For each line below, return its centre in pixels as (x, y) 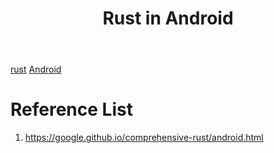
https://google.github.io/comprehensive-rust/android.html (144, 138)
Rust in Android (168, 18)
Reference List (71, 109)
